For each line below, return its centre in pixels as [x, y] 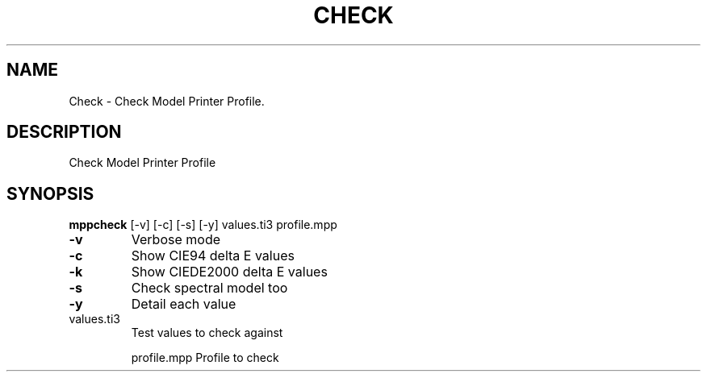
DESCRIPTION [64, 132]
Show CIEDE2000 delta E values [229, 272]
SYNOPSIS [50, 193]
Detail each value [184, 304]
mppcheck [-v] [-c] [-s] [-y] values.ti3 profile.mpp [203, 225]
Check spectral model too [209, 288]
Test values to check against [207, 333]
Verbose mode [176, 240]
